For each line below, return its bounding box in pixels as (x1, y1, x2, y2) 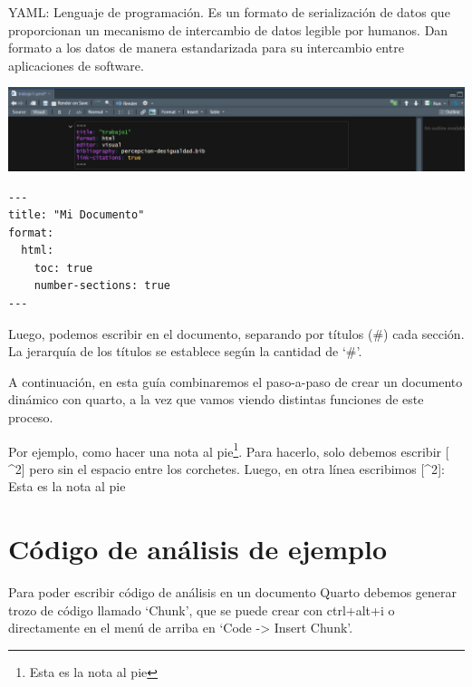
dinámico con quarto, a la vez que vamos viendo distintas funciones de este (8, 390, 424, 409)
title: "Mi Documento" (8, 208, 145, 222)
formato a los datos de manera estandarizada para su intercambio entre (8, 38, 404, 57)
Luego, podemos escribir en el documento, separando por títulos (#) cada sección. (8, 324, 465, 343)
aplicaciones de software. (8, 55, 144, 74)
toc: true (34, 261, 93, 275)
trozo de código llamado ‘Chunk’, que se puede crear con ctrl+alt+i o (8, 600, 395, 619)
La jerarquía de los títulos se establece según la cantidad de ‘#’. (8, 342, 362, 361)
